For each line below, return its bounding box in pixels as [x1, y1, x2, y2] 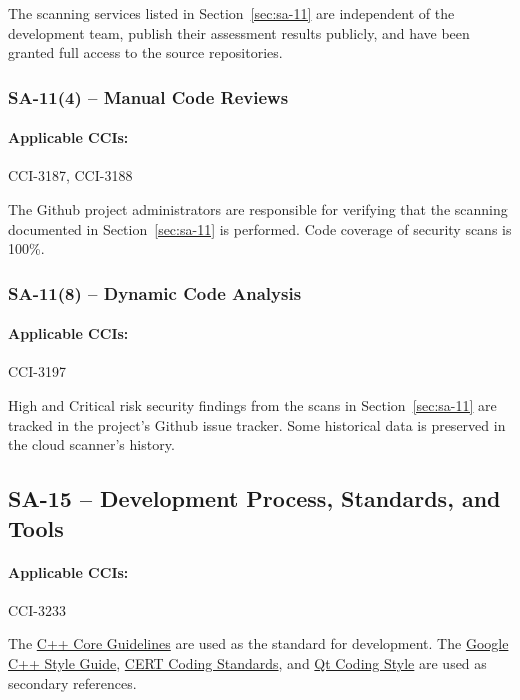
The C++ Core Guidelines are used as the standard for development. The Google [8, 633, 509, 654]
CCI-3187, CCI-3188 [8, 165, 133, 186]
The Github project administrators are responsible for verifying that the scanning [8, 199, 508, 220]
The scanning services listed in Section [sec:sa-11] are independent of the [8, 3, 455, 23]
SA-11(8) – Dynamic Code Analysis [8, 280, 302, 305]
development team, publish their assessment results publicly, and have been [8, 22, 470, 43]
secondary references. [8, 672, 137, 693]
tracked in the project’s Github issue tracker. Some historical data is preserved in [8, 414, 506, 435]
